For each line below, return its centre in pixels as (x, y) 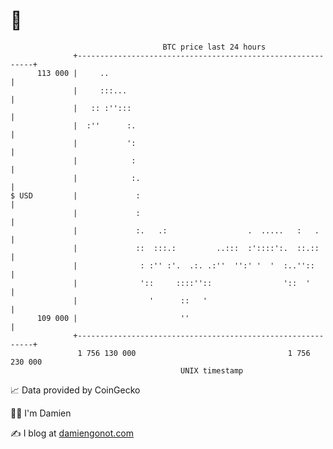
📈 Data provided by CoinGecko (75, 390)
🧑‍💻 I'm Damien (41, 413)
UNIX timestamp (212, 370)
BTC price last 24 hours (214, 47)
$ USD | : (75, 195)
